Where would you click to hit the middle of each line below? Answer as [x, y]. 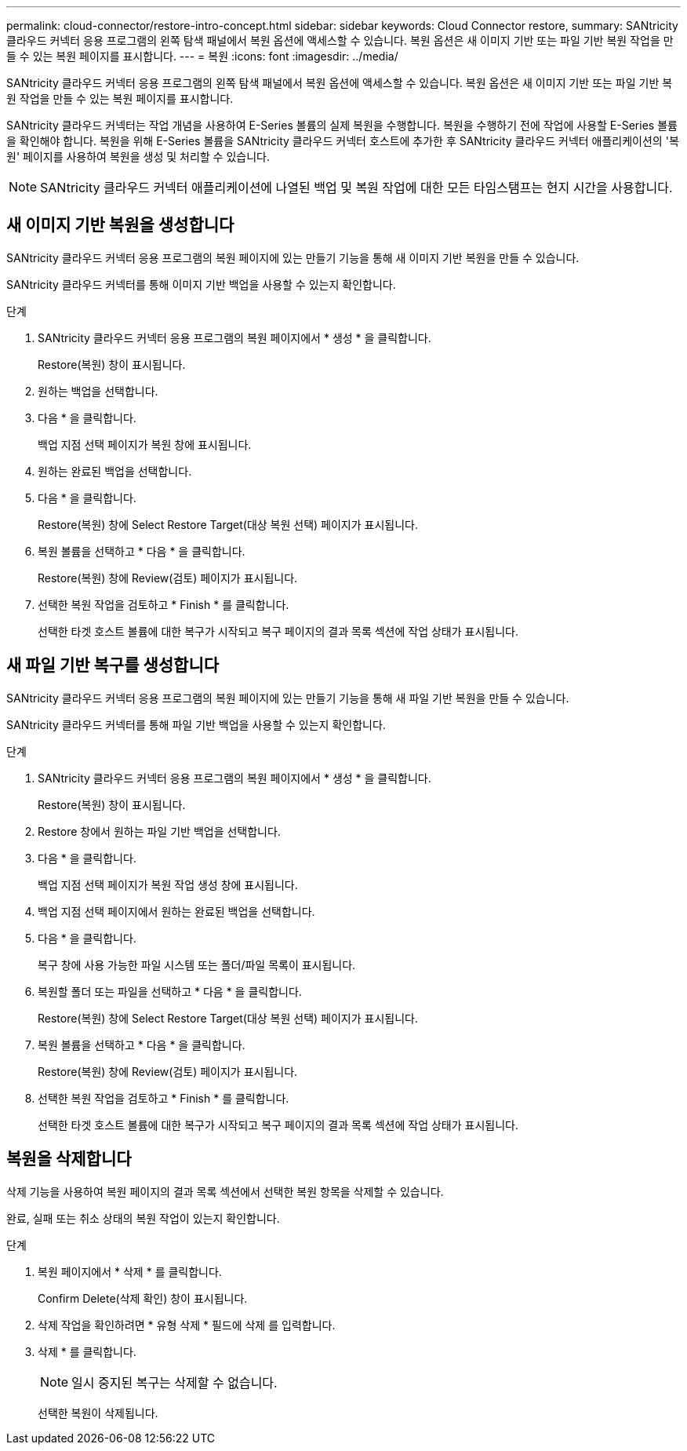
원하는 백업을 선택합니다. [98, 391]
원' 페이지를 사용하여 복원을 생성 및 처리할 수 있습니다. [138, 157]
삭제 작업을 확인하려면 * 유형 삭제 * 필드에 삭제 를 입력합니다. [187, 1325]
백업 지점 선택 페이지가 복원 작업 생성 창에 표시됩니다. [168, 884]
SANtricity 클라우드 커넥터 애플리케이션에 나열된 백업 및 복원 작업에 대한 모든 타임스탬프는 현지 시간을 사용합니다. [356, 188]
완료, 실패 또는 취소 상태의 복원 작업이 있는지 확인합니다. [143, 1218]
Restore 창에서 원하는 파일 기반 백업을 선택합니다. [159, 831]
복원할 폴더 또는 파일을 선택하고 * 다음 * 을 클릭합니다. [170, 991]
